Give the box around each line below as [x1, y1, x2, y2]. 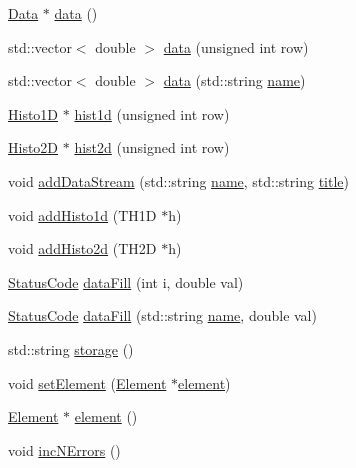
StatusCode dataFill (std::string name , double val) [8, 305, 317, 326]
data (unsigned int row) [163, 36, 309, 57]
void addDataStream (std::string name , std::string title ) [8, 170, 349, 191]
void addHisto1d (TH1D [8, 204, 157, 225]
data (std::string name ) [163, 70, 306, 91]
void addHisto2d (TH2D [8, 238, 157, 259]
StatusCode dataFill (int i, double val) [8, 271, 244, 292]
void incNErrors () [8, 439, 121, 460]
